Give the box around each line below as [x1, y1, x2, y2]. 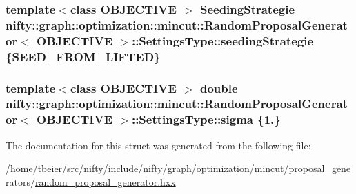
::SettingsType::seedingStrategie [131, 32, 314, 49]
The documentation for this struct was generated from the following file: [6, 138, 311, 152]
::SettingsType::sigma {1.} [131, 111, 281, 128]
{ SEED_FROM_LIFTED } [6, 47, 161, 65]
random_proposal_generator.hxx [34, 174, 176, 188]
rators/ [6, 174, 35, 188]
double [199, 79, 238, 96]
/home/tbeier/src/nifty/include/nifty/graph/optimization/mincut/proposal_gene [6, 161, 351, 175]
